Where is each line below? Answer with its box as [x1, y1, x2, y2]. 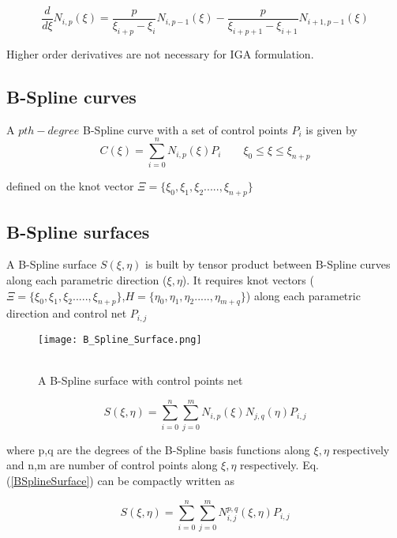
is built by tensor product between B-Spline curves [144, 256, 391, 273]
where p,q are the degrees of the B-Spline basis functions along [6, 441, 310, 457]
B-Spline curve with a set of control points [83, 121, 288, 137]
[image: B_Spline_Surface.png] [38, 333, 202, 345]
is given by [305, 121, 358, 137]
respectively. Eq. [240, 457, 319, 473]
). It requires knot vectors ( [182, 271, 314, 288]
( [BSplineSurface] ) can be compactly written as [6, 472, 234, 488]
